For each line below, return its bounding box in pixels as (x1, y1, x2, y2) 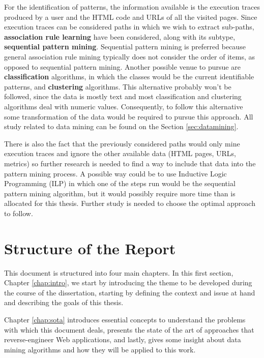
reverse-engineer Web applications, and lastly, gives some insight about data (4, 334, 241, 345)
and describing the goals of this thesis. (4, 297, 124, 308)
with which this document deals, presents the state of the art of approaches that (4, 324, 254, 335)
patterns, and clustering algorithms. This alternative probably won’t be (4, 81, 231, 92)
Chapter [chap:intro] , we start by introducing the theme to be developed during (4, 277, 252, 288)
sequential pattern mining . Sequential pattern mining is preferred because (4, 41, 246, 52)
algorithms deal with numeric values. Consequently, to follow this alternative (4, 101, 243, 111)
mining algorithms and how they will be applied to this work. (4, 344, 196, 354)
